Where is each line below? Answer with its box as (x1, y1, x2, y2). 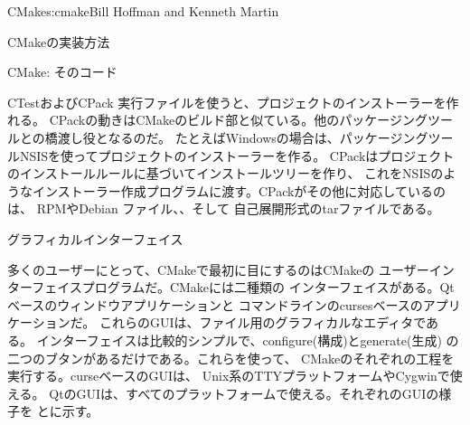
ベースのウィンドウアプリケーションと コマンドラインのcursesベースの (7, 295, 423, 314)
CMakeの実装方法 (7, 32, 110, 51)
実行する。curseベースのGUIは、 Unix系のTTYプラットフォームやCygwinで (7, 366, 450, 385)
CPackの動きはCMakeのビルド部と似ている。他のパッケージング (49, 110, 428, 129)
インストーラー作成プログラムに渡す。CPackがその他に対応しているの (32, 181, 446, 200)
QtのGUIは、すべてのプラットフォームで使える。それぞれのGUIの (49, 383, 439, 402)
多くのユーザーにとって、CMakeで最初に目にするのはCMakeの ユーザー (7, 260, 429, 279)
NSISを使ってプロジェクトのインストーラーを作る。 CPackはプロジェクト (19, 146, 455, 165)
